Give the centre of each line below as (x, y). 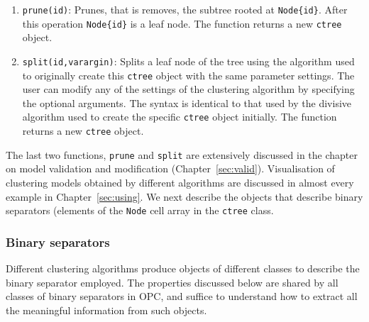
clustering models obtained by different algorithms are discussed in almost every (180, 182)
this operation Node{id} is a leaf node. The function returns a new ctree (182, 23)
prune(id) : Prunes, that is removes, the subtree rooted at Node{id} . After (185, 9)
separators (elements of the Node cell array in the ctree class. (140, 210)
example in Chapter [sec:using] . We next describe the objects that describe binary (184, 196)
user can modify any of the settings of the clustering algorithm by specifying (188, 89)
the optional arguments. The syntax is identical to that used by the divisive (187, 102)
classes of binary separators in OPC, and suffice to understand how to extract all (182, 296)
